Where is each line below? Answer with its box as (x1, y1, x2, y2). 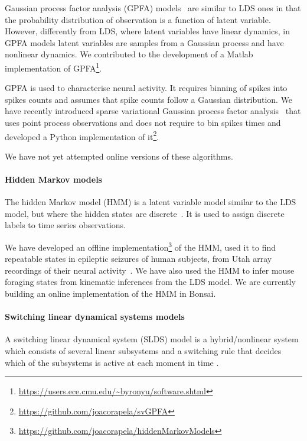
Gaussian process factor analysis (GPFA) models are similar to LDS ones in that (5, 2, 301, 14)
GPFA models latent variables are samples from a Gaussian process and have (5, 36, 284, 48)
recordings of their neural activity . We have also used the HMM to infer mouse (5, 264, 295, 276)
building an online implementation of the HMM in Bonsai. (5, 287, 216, 300)
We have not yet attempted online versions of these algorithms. (5, 150, 233, 162)
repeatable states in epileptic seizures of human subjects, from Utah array (5, 252, 272, 265)
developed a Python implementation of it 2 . (5, 128, 159, 142)
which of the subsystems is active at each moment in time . (5, 356, 219, 368)
